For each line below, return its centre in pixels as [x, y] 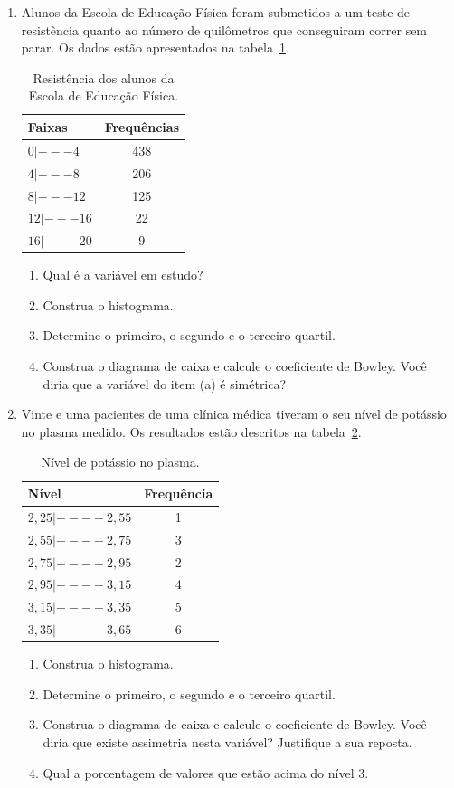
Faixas [47, 126]
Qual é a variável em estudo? [123, 275]
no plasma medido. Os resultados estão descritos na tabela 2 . [191, 431]
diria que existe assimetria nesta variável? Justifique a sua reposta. [227, 741]
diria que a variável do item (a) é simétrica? [165, 383]
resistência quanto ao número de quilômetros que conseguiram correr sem [224, 29]
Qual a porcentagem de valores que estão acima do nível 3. [206, 772]
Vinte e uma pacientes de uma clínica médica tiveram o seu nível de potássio [234, 414]
